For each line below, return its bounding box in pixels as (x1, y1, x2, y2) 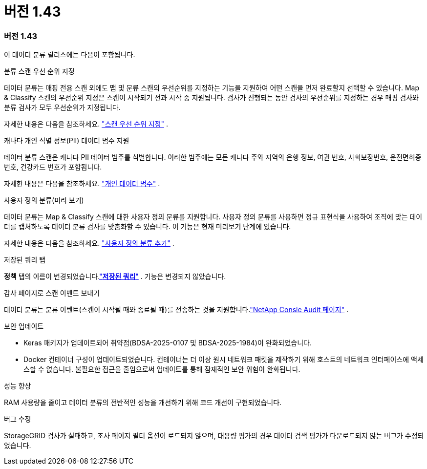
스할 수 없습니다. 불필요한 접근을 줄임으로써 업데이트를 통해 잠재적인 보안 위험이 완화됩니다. (23, 365, 300, 374)
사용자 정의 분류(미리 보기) (4, 196, 84, 205)
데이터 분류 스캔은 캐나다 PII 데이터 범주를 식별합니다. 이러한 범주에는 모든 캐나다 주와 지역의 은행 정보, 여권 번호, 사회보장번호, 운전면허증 (4, 153, 422, 162)
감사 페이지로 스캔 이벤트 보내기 (4, 289, 100, 298)
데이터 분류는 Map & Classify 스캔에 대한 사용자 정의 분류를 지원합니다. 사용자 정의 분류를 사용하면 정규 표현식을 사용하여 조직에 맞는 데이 (4, 213, 423, 221)
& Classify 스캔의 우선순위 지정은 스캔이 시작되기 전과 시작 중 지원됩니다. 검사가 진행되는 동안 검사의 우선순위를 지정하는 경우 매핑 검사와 (4, 93, 419, 102)
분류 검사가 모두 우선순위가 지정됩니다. (4, 103, 121, 112)
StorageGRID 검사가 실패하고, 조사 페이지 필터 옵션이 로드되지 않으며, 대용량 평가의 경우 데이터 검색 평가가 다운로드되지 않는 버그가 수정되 (4, 431, 424, 440)
